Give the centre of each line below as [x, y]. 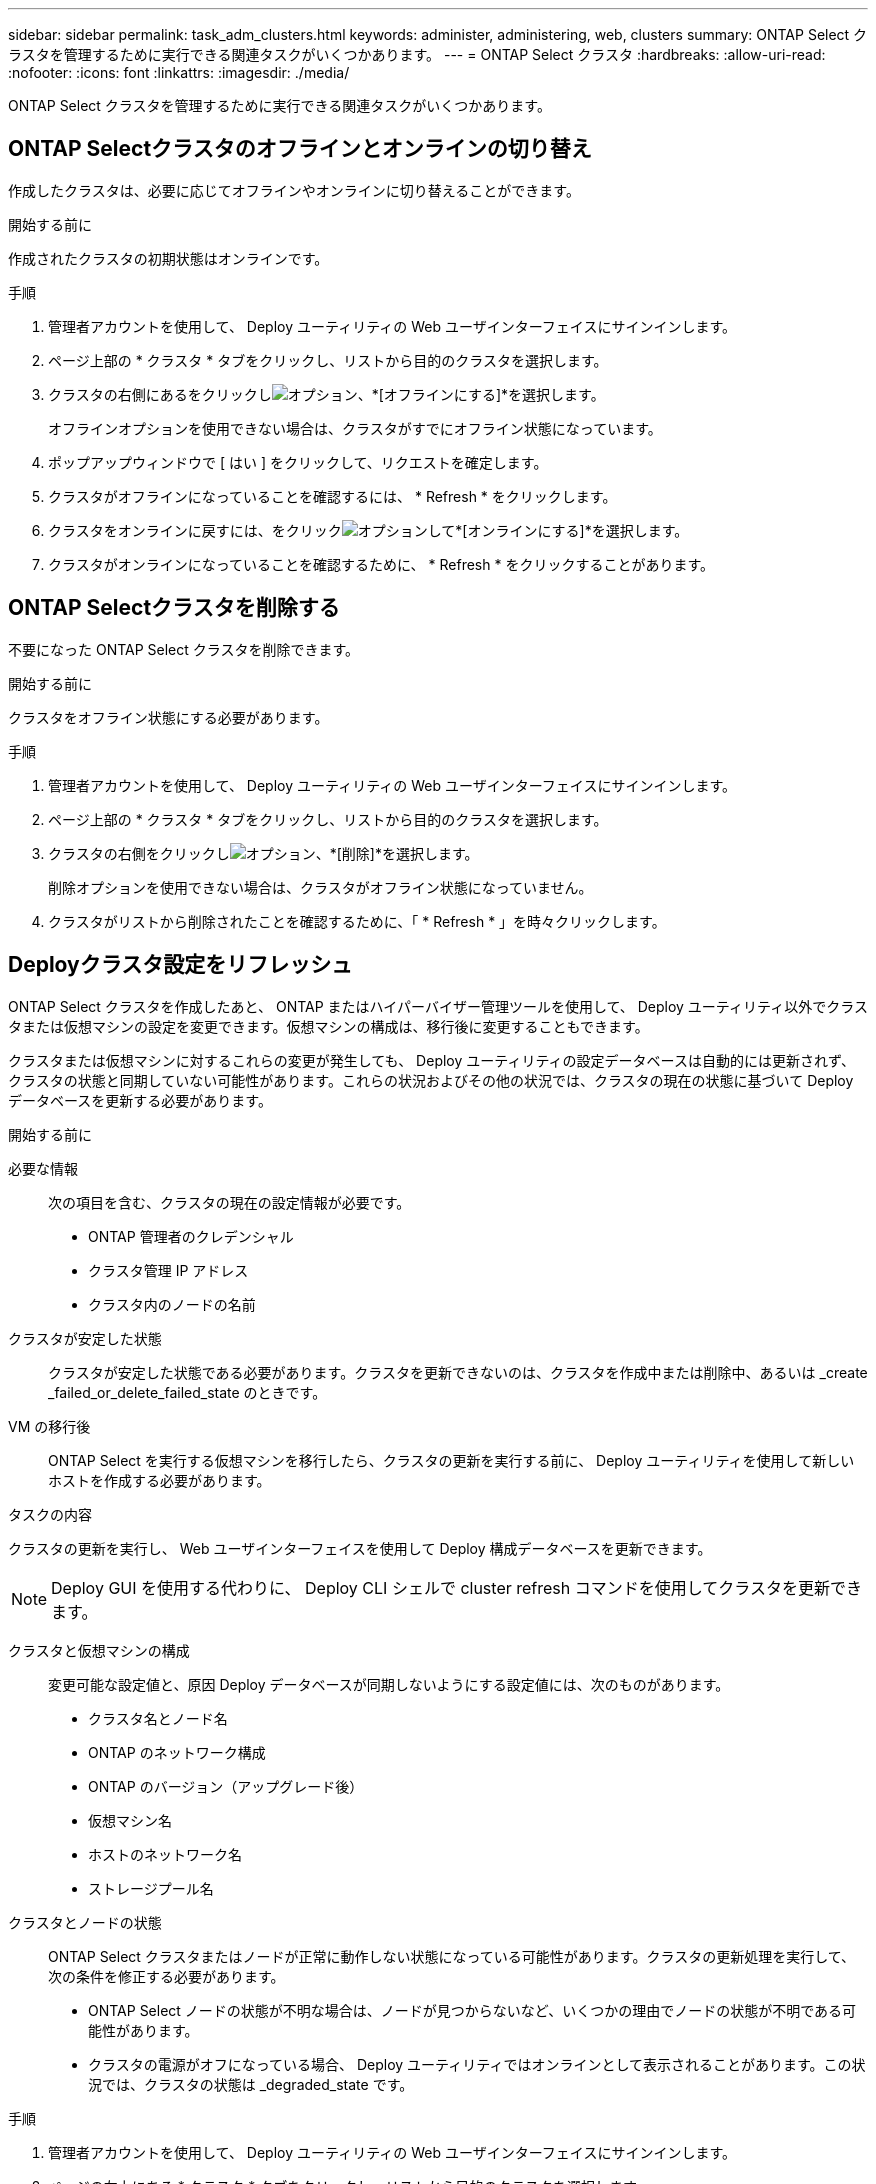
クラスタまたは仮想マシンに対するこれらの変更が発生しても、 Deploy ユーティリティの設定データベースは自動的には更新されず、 [431, 1060]
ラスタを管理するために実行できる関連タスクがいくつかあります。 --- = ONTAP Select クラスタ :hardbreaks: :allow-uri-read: [417, 54]
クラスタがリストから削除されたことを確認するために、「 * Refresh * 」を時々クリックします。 [357, 921]
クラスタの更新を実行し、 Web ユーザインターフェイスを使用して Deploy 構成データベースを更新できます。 [360, 1548]
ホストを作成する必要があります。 [159, 1480]
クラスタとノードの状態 [85, 1922]
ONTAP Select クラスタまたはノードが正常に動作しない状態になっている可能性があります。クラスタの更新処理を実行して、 [452, 1956]
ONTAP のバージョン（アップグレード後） [226, 1786]
